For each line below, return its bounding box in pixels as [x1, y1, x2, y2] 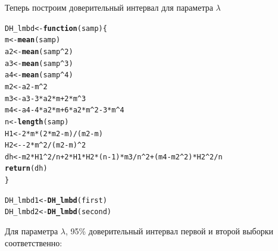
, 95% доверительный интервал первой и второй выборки [65, 225, 273, 237]
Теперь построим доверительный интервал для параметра [5, 1, 213, 13]
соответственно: [5, 236, 63, 249]
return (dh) [5, 164, 48, 173]
